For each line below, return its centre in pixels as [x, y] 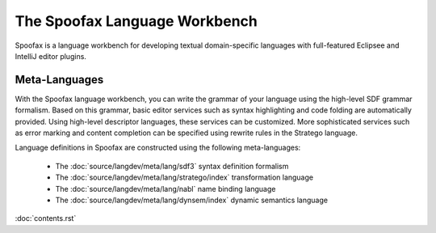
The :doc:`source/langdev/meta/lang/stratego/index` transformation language [184, 177]
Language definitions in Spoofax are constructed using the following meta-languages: [158, 148]
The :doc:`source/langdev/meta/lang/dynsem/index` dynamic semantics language [192, 200]
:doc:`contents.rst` [46, 218]
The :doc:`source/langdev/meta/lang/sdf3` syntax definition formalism [172, 166]
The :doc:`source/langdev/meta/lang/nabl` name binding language [166, 189]
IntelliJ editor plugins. [50, 56]
